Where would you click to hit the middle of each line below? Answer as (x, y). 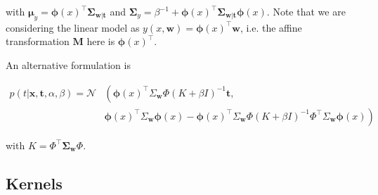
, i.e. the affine (271, 27)
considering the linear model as (73, 27)
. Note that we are (306, 11)
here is (101, 41)
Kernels (34, 183)
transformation (38, 41)
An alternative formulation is (68, 64)
